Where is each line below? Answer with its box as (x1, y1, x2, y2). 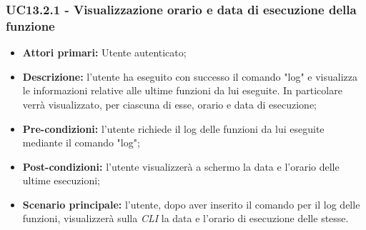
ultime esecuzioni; (22, 173, 100, 188)
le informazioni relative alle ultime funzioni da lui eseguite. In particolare (22, 83, 342, 98)
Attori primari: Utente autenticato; (22, 45, 187, 60)
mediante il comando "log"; (22, 135, 140, 150)
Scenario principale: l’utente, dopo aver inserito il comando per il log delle (22, 196, 360, 211)
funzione (6, 16, 55, 34)
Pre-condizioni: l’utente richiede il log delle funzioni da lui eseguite (22, 121, 325, 136)
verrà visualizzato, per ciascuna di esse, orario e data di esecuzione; (22, 96, 317, 111)
